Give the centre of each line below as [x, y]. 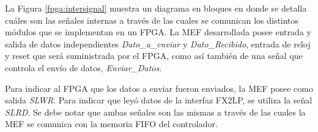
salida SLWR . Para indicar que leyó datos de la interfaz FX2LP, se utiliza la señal [159, 100]
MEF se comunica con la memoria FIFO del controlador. [111, 124]
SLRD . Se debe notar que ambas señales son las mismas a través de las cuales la [155, 112]
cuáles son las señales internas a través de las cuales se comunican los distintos [152, 20]
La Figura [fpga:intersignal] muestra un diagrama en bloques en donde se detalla [156, 8]
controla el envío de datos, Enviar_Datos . [83, 67]
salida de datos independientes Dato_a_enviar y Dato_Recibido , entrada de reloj [158, 43]
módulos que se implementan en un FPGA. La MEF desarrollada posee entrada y [158, 32]
